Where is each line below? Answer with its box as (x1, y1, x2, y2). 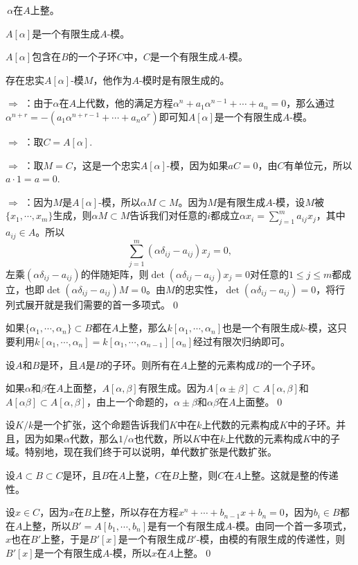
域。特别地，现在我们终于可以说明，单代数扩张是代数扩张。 (6, 444, 277, 459)
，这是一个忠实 (72, 157, 141, 172)
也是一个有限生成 (222, 320, 301, 335)
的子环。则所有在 (102, 357, 181, 372)
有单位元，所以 (284, 157, 352, 172)
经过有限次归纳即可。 (193, 333, 291, 348)
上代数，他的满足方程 (75, 96, 173, 110)
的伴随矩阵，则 (80, 266, 149, 281)
